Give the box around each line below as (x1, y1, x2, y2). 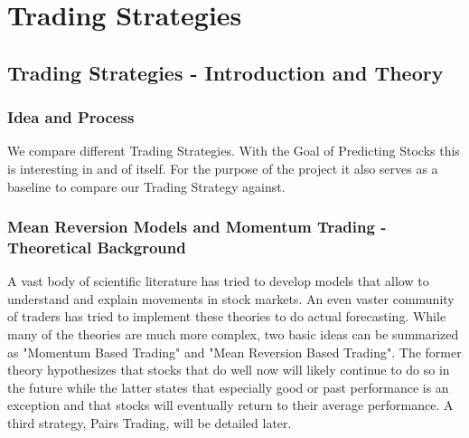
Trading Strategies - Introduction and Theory (7, 58, 444, 86)
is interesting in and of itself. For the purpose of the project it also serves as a (7, 158, 438, 177)
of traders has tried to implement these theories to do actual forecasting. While (7, 307, 446, 326)
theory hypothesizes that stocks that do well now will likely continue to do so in (7, 360, 450, 379)
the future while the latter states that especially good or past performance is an (7, 377, 449, 396)
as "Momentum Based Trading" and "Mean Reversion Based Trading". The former (7, 342, 462, 361)
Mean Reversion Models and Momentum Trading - (7, 215, 387, 238)
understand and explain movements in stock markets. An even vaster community (7, 289, 455, 308)
